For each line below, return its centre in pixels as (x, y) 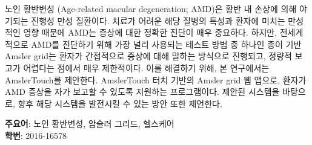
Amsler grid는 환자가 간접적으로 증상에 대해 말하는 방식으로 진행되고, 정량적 (148, 56)
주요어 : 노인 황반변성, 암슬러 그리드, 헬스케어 (90, 124)
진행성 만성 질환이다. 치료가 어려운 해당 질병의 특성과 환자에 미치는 (158, 20)
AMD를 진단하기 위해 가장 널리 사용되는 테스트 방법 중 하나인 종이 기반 (166, 44)
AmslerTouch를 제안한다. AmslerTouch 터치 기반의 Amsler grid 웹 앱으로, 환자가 (156, 79)
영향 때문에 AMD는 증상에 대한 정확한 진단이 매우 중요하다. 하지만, (150, 32)
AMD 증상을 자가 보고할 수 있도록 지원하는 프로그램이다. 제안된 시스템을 (142, 92)
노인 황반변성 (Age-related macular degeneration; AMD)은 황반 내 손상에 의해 (151, 8)
